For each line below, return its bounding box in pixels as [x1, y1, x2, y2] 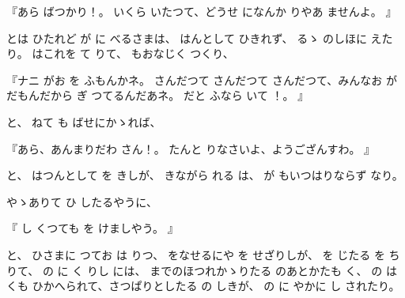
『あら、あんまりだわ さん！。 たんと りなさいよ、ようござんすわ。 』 [6, 140, 376, 157]
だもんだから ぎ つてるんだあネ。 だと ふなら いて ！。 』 [6, 87, 309, 104]
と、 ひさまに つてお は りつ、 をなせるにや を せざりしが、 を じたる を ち [6, 246, 400, 262]
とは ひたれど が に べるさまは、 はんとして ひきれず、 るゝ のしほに [6, 29, 367, 46]
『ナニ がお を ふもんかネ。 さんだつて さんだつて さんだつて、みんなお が [6, 71, 397, 88]
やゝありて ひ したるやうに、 [6, 193, 157, 209]
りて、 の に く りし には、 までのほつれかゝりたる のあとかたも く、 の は [6, 262, 397, 278]
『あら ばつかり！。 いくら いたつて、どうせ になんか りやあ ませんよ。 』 [6, 3, 397, 19]
